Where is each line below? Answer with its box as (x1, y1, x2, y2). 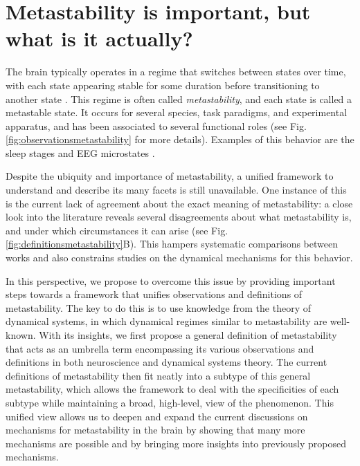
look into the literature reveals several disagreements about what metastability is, (6, 209, 352, 224)
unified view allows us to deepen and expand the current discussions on (6, 409, 308, 423)
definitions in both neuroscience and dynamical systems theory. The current (6, 355, 327, 369)
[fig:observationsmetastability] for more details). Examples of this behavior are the (6, 132, 354, 147)
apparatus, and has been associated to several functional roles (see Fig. (6, 118, 307, 133)
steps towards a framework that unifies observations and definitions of (6, 287, 303, 301)
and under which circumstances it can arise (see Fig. (6, 223, 228, 237)
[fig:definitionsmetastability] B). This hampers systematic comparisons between (6, 236, 338, 251)
